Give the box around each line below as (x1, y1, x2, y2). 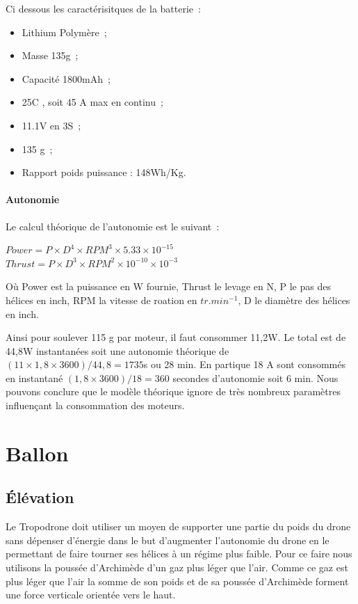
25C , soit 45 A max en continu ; (22, 95, 163, 109)
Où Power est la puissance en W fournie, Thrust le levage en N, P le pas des (6, 279, 331, 294)
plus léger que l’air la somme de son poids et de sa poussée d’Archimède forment (6, 573, 349, 588)
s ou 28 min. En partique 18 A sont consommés (143, 357, 345, 372)
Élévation (6, 486, 74, 508)
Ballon (6, 438, 69, 467)
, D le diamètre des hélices (238, 292, 350, 307)
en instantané (6, 370, 63, 385)
